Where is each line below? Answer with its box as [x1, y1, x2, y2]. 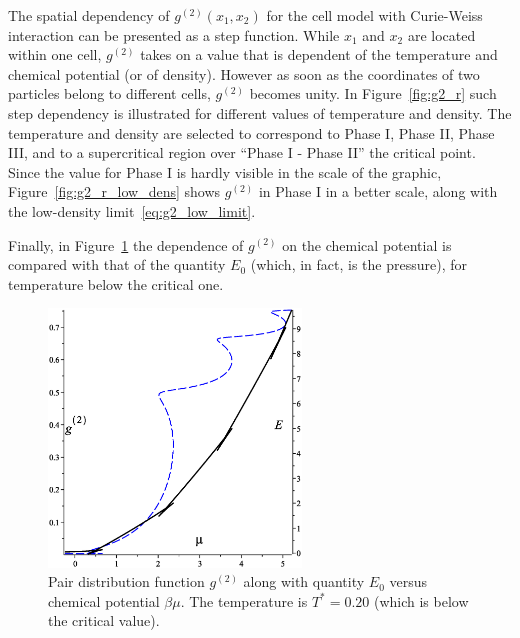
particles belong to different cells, [8, 83, 211, 104]
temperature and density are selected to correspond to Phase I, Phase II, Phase [8, 122, 495, 143]
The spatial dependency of [8, 5, 170, 25]
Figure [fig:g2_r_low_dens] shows [8, 181, 221, 202]
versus [389, 571, 428, 592]
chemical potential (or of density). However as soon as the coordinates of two [8, 63, 480, 84]
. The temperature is [180, 590, 308, 611]
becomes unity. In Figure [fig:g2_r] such [249, 83, 497, 104]
